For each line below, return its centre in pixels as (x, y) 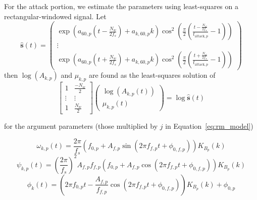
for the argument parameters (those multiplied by (81, 126)
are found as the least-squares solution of (152, 75)
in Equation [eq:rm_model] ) (209, 126)
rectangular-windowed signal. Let (55, 16)
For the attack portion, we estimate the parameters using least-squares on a (121, 6)
